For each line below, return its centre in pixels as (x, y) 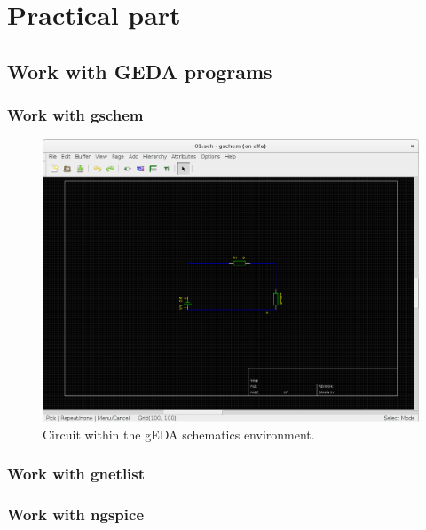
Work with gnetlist (76, 474)
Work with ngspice (76, 514)
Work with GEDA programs (140, 71)
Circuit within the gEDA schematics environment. (179, 434)
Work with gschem (75, 115)
